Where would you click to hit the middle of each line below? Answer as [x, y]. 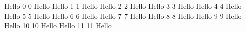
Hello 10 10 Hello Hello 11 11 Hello [58, 25]
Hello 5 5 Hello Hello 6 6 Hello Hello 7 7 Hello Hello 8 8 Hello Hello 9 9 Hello [123, 16]
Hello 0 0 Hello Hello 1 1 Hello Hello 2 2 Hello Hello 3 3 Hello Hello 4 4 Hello [123, 6]
